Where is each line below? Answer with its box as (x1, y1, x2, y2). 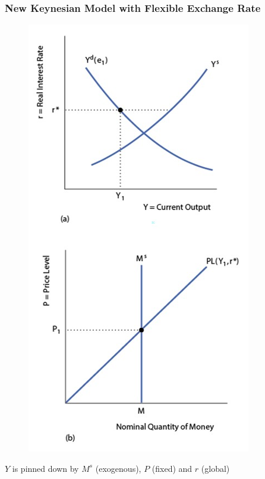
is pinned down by (12, 462, 79, 474)
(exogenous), (95, 462, 141, 474)
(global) (201, 462, 230, 474)
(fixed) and (152, 462, 193, 474)
